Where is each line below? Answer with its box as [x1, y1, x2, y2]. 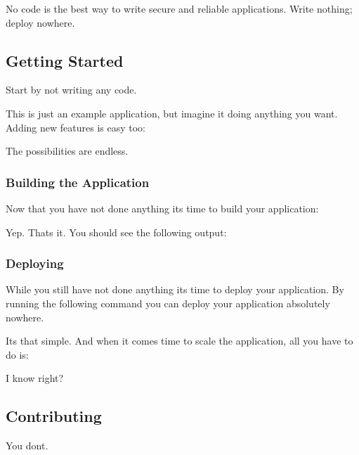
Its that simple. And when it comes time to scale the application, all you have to [6, 333, 353, 348]
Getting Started [6, 49, 124, 71]
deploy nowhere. [6, 15, 75, 30]
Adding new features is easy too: [6, 120, 145, 134]
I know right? [6, 371, 64, 385]
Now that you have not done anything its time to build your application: [6, 200, 319, 215]
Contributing [6, 405, 102, 427]
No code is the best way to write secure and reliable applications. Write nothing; [6, 1, 353, 15]
